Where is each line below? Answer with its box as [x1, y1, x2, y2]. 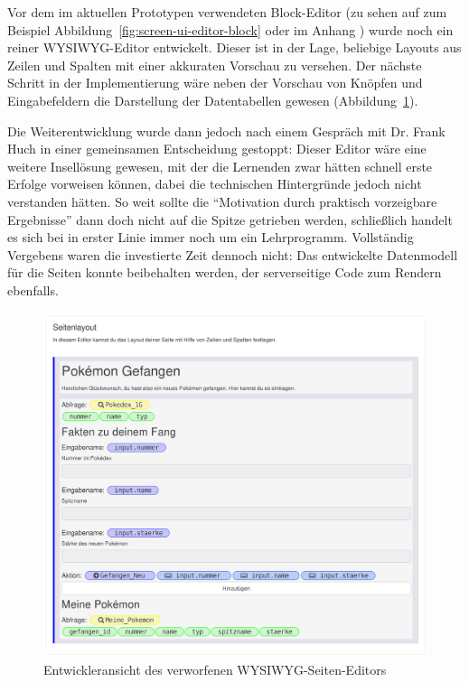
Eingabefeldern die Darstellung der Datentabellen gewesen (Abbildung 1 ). [7, 90, 418, 109]
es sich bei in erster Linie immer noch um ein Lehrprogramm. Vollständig [7, 228, 414, 247]
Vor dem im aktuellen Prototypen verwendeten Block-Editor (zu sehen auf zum [7, 3, 447, 21]
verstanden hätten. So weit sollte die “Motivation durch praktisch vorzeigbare [7, 192, 437, 210]
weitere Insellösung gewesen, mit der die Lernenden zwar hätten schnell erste [7, 156, 433, 175]
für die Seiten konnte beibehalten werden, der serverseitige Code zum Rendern [7, 263, 442, 282]
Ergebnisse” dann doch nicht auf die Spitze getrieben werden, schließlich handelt [7, 210, 453, 229]
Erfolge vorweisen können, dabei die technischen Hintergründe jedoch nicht [7, 174, 422, 193]
